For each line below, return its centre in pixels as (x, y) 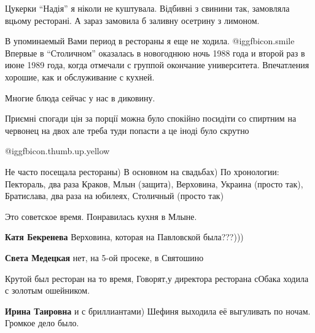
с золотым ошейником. (48, 290)
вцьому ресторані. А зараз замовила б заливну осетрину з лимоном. (132, 20)
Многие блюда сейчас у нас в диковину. (80, 97)
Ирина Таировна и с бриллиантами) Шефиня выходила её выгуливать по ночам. (158, 311)
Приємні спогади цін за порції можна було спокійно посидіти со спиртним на (151, 118)
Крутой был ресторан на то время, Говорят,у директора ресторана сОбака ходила (157, 278)
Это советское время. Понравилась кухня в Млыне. (101, 216)
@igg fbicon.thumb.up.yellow (57, 151)
